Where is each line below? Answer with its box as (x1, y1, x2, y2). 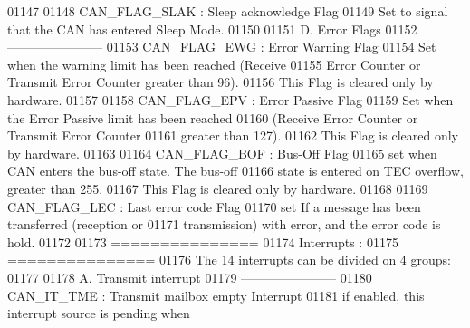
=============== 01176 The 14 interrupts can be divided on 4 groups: (7, 250, 451, 269)
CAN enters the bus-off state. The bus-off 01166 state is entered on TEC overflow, (7, 161, 464, 180)
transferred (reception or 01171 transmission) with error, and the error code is (7, 215, 441, 234)
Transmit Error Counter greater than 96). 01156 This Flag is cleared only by (7, 72, 434, 92)
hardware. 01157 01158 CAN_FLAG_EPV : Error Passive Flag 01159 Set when (7, 90, 454, 109)
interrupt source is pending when (7, 304, 190, 323)
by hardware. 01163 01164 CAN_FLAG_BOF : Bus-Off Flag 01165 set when (7, 143, 437, 162)
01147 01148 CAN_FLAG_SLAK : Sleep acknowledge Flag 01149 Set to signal (7, 2, 448, 20)
